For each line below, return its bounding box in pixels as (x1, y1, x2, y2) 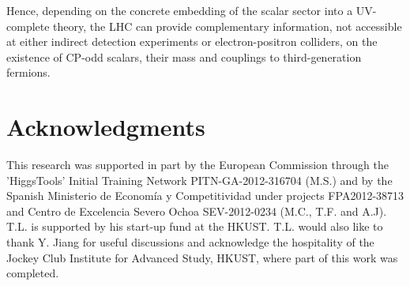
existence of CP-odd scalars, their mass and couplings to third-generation (6, 48, 362, 65)
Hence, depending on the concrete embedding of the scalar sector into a (6, 2, 353, 18)
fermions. (6, 64, 51, 81)
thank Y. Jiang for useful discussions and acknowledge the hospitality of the (6, 234, 374, 250)
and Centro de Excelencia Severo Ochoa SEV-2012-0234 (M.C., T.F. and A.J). (6, 202, 387, 219)
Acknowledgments (6, 111, 205, 143)
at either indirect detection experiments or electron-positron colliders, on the (6, 33, 378, 50)
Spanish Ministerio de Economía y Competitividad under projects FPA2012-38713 (6, 187, 404, 204)
